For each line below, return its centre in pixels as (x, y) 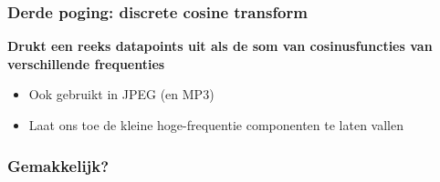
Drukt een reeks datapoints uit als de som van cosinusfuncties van (220, 46)
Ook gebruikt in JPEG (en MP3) (121, 94)
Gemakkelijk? (58, 165)
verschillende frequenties (86, 63)
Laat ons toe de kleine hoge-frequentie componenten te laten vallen (216, 125)
